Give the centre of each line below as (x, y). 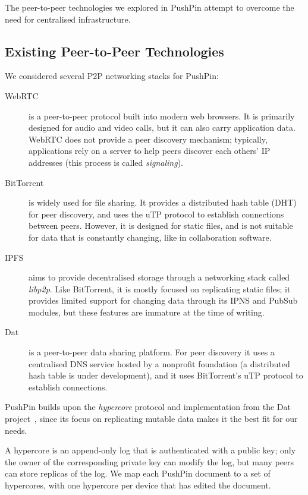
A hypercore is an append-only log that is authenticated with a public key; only (150, 450)
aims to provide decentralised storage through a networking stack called (159, 277)
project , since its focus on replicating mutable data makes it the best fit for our (151, 419)
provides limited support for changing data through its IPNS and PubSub (163, 300)
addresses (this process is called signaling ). (106, 162)
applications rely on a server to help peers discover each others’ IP (150, 151)
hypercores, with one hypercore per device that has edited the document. (138, 485)
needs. (16, 430)
